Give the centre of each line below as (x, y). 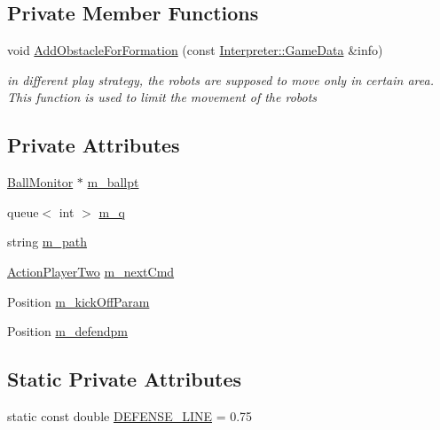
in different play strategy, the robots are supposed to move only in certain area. (220, 79)
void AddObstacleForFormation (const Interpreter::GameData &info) (195, 50)
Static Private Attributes (125, 379)
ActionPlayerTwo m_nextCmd (91, 271)
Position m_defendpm (68, 331)
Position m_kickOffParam (79, 301)
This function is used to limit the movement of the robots (162, 97)
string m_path (47, 242)
